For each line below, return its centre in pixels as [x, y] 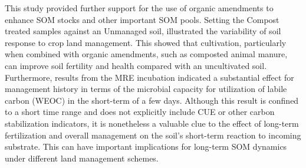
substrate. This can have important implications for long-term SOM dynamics [146, 146]
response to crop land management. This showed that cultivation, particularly [146, 42]
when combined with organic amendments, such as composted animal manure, [146, 54]
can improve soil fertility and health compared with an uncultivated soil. [136, 65]
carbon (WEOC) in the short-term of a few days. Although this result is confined [152, 100]
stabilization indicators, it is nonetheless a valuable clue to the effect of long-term [152, 123]
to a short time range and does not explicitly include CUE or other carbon [140, 112]
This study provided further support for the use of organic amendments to [139, 8]
